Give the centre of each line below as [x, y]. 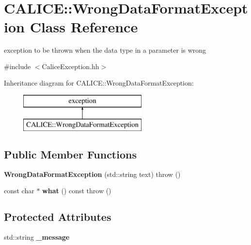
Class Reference [84, 27]
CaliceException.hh [71, 66]
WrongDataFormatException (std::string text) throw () [92, 174]
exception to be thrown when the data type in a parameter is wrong [105, 50]
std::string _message [37, 237]
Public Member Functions [70, 154]
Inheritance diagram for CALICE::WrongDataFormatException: [99, 82]
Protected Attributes [58, 217]
